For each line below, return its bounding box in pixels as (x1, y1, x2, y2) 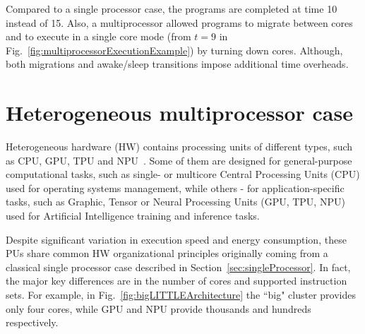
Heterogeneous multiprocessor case (6, 98, 353, 127)
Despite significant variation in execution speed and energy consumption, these (6, 232, 347, 246)
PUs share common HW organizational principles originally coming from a (6, 246, 328, 261)
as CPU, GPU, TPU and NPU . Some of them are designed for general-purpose (6, 153, 352, 167)
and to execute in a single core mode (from (6, 29, 191, 44)
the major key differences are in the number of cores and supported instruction (6, 273, 347, 288)
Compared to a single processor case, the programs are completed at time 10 (6, 1, 337, 16)
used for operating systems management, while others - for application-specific (6, 180, 345, 195)
